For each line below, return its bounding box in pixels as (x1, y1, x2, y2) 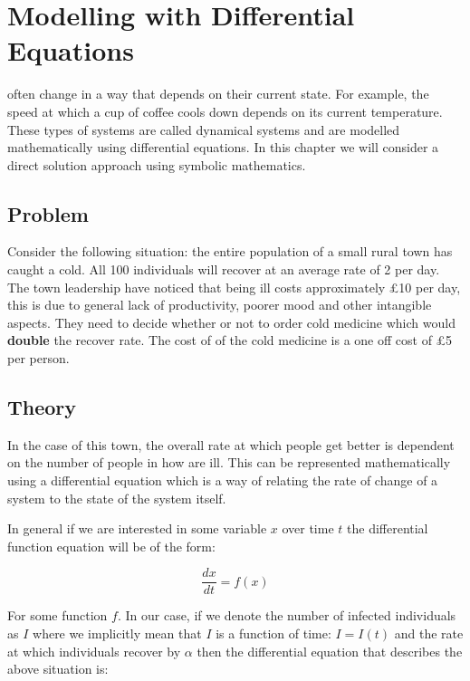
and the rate (394, 624, 464, 643)
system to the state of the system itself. (7, 488, 226, 507)
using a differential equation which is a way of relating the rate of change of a (7, 471, 438, 490)
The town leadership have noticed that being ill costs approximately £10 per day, (7, 277, 461, 296)
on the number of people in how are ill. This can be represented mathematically (7, 453, 451, 472)
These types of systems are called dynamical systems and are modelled (7, 120, 400, 139)
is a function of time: (216, 624, 331, 643)
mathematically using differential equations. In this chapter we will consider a (7, 138, 439, 157)
